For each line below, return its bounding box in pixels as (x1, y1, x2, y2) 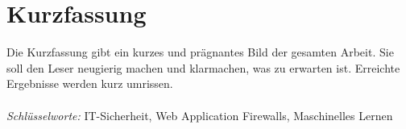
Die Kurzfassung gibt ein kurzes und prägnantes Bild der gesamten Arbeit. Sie (6, 44, 394, 60)
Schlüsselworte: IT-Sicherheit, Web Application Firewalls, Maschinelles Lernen (6, 106, 393, 123)
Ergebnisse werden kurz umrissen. (6, 75, 173, 92)
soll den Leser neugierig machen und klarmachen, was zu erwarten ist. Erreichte (6, 59, 400, 76)
